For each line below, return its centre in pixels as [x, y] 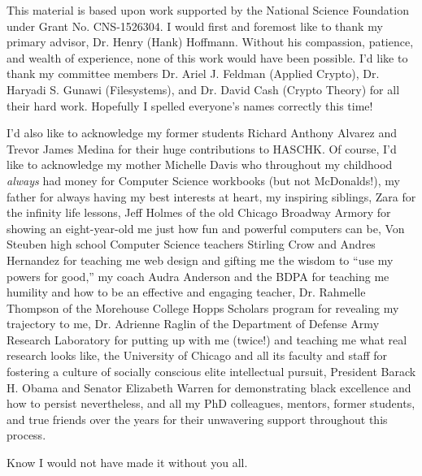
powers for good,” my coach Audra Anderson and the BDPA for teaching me [198, 276]
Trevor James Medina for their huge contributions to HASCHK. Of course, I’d [202, 148]
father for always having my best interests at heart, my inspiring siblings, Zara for [211, 196]
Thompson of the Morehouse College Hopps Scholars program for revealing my [203, 307]
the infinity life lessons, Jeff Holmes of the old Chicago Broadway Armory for [199, 212]
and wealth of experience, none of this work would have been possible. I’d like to [207, 57]
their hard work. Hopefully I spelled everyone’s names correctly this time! [190, 105]
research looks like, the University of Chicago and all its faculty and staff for [197, 355]
